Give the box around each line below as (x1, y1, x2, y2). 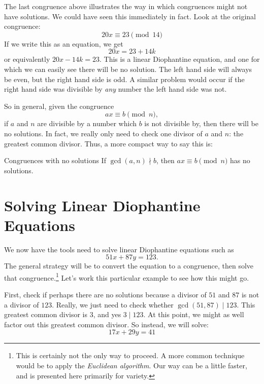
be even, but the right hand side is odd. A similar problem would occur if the (4, 73, 245, 84)
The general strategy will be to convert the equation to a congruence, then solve (4, 260, 254, 271)
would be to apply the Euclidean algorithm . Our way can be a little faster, (16, 360, 247, 371)
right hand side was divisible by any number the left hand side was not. (4, 84, 227, 94)
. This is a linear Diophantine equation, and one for (100, 54, 260, 64)
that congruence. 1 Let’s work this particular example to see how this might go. (4, 271, 249, 283)
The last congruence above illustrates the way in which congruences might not (4, 1, 248, 11)
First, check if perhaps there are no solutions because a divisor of (4, 289, 207, 300)
